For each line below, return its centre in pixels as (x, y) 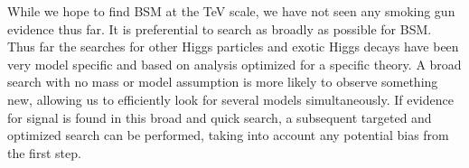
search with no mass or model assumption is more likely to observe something (223, 82)
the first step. (44, 152)
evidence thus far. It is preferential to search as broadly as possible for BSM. (220, 28)
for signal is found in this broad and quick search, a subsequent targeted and (220, 117)
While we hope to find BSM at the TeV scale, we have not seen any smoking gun (231, 11)
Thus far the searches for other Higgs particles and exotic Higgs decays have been (233, 47)
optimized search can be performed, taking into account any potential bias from (228, 135)
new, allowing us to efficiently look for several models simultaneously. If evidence (230, 99)
